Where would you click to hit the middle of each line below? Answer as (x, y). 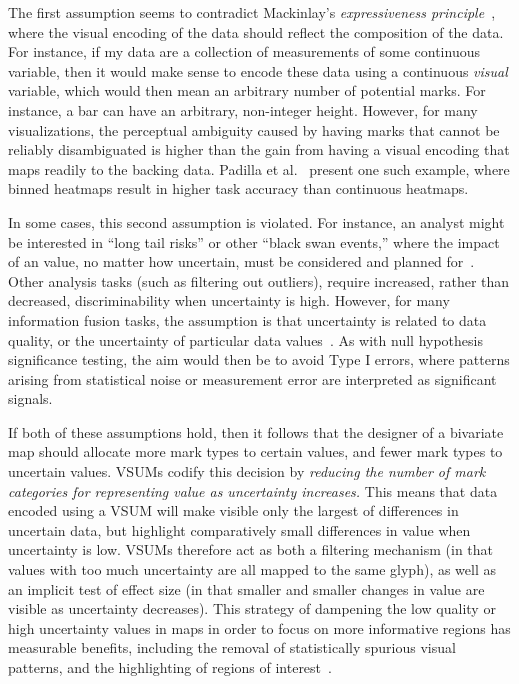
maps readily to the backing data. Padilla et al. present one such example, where (259, 168)
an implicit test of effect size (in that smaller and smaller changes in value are (246, 588)
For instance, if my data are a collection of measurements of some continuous (244, 51)
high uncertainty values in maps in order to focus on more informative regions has (259, 627)
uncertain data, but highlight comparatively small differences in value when (239, 529)
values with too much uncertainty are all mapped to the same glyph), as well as (252, 569)
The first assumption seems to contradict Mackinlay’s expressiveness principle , (252, 12)
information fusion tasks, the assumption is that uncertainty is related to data (247, 319)
